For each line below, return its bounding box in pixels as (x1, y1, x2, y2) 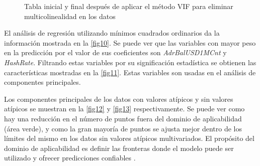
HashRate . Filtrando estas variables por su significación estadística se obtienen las (4, 57, 256, 67)
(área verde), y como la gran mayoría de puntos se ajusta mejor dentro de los (4, 123, 242, 133)
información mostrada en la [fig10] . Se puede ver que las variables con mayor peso (4, 37, 256, 48)
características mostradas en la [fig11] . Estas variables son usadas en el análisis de (4, 67, 256, 77)
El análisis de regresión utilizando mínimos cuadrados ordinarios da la (4, 28, 220, 38)
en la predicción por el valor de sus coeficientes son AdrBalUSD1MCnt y (4, 47, 227, 58)
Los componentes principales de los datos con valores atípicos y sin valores (4, 93, 233, 104)
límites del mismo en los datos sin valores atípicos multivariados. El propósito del (4, 133, 254, 143)
